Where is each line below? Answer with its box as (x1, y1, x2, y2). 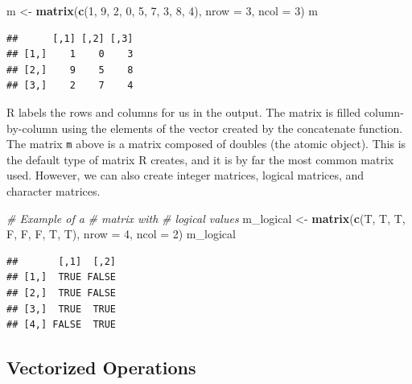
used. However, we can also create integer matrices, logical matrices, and (6, 167, 365, 184)
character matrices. (6, 183, 101, 199)
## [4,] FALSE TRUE (6, 319, 117, 331)
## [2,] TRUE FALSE (6, 287, 117, 299)
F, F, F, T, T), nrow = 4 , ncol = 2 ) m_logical (6, 225, 236, 242)
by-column (6, 119, 58, 136)
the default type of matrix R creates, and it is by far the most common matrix (6, 151, 394, 167)
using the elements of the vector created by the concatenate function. (61, 119, 403, 136)
